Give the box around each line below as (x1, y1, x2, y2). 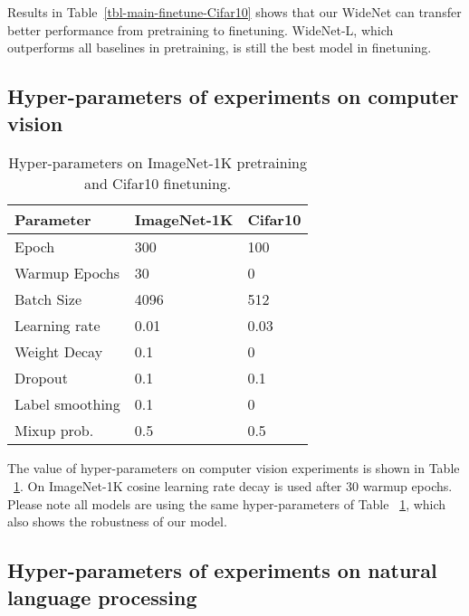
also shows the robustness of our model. (7, 512, 227, 531)
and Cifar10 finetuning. (84, 173, 232, 194)
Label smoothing (14, 393, 120, 415)
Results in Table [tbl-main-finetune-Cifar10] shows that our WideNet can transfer (7, 3, 462, 21)
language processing (7, 583, 197, 611)
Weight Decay (14, 341, 103, 363)
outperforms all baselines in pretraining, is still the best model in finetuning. (7, 38, 432, 57)
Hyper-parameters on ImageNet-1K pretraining (8, 152, 307, 174)
